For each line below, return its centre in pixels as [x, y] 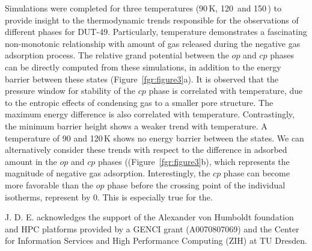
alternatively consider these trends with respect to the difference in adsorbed [146, 150]
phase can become [256, 173]
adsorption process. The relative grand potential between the [117, 55]
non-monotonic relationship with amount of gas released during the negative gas [153, 43]
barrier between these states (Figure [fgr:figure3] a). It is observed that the [142, 79]
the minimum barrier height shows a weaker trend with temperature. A [136, 125]
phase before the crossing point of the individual [196, 184]
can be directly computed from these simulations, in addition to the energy [143, 67]
